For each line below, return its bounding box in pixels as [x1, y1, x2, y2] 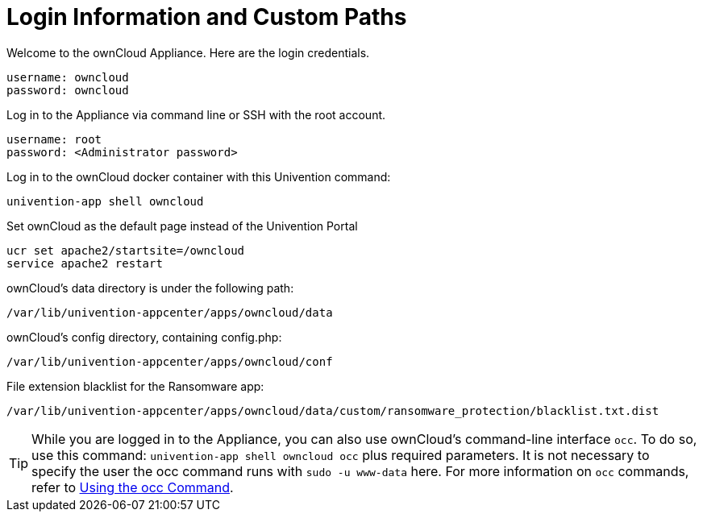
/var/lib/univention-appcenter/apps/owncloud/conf [6, 354, 333, 368]
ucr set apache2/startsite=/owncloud [6, 243, 245, 257]
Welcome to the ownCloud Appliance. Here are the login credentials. [6, 45, 370, 60]
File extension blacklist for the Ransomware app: [6, 379, 264, 393]
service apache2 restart [6, 256, 163, 270]
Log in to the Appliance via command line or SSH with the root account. [6, 107, 386, 122]
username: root [6, 132, 102, 146]
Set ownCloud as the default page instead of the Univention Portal [6, 218, 358, 233]
